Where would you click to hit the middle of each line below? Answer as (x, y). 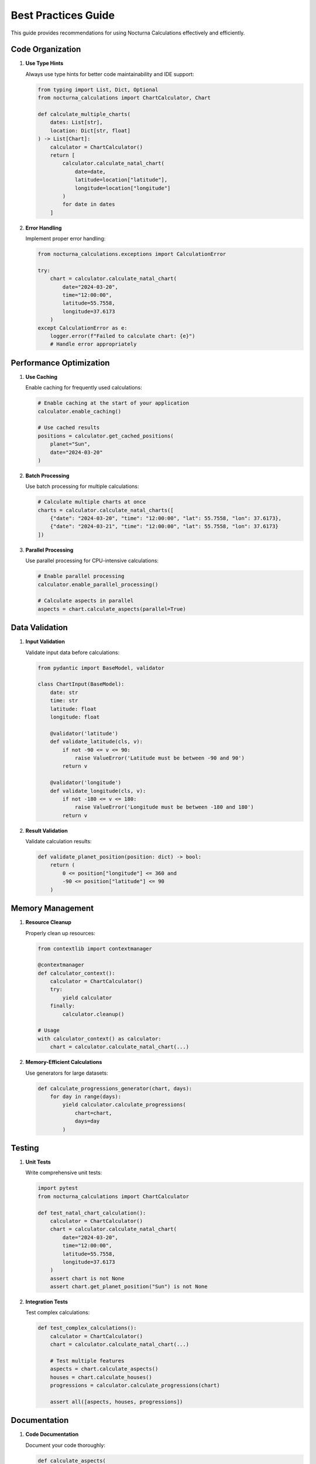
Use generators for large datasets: (67, 1073)
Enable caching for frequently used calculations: (84, 388)
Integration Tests (47, 1302)
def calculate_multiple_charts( (84, 114)
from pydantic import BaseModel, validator (101, 668)
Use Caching (42, 377)
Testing (25, 1148)
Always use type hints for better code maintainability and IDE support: (110, 74)
